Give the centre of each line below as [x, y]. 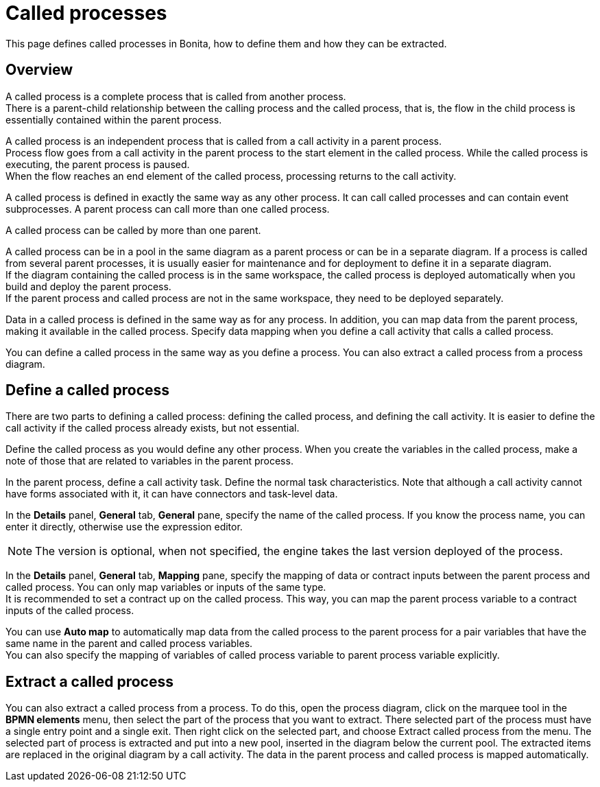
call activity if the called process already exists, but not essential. [153, 428]
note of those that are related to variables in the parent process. [149, 461]
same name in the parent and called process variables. [129, 644]
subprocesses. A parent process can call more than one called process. [168, 209]
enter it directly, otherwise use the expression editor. [124, 527]
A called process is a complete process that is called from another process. [176, 96]
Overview [39, 70]
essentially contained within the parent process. [114, 119]
